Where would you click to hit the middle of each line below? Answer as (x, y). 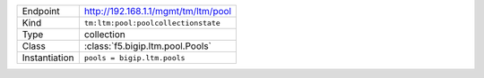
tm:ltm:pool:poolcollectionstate (152, 23)
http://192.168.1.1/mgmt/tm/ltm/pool (158, 11)
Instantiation (48, 58)
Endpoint (41, 11)
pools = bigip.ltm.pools (134, 58)
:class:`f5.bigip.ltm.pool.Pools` (148, 46)
